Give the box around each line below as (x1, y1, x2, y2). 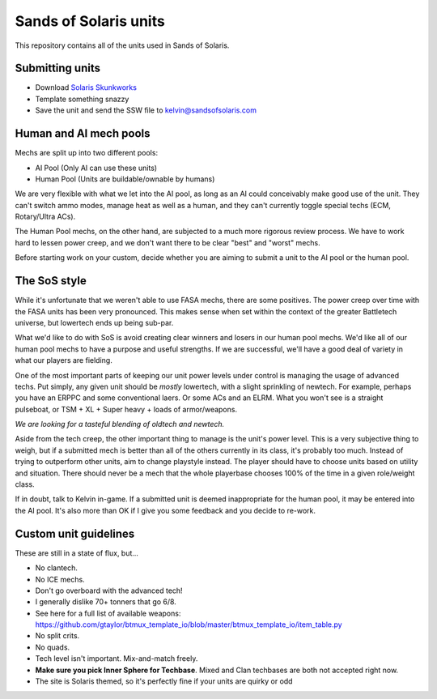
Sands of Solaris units (15, 12, 165, 30)
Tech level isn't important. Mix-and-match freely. (35, 654, 198, 663)
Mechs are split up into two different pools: (15, 148, 158, 158)
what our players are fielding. (15, 356, 112, 365)
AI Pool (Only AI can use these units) (35, 163, 158, 173)
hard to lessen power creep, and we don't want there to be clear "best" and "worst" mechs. (15, 237, 320, 247)
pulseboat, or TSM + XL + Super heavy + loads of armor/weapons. (15, 404, 238, 414)
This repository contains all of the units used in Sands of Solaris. (15, 40, 230, 50)
